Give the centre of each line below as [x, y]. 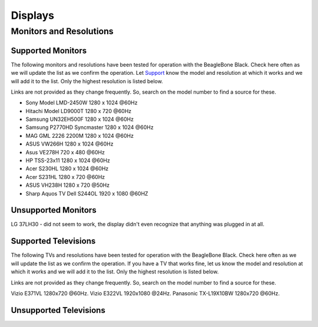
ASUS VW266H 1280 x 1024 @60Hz [69, 144]
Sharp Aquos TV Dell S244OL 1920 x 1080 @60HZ [87, 193]
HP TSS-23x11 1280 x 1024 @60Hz [68, 161]
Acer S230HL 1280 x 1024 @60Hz [67, 169]
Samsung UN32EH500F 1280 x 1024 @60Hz [79, 119]
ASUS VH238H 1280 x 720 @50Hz [68, 185]
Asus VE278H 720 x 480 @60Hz [65, 152]
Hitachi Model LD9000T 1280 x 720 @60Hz [79, 111]
